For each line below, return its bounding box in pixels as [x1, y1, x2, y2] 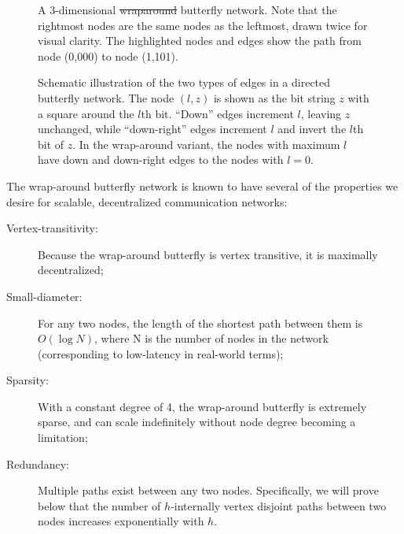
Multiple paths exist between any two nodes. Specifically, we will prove [38, 482, 379, 499]
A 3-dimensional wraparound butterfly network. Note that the [38, 2, 337, 17]
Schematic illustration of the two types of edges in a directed [38, 74, 331, 91]
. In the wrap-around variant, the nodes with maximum [72, 135, 340, 152]
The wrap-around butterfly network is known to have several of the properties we [6, 177, 398, 194]
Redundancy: [6, 455, 69, 472]
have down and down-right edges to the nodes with [38, 151, 284, 168]
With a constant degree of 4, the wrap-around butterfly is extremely [38, 398, 367, 414]
